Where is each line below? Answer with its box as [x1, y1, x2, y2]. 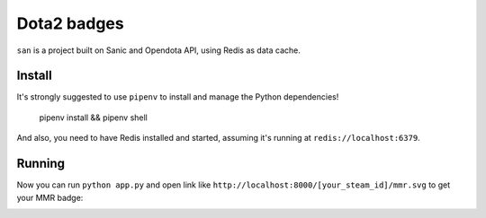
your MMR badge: [16, 192, 84, 203]
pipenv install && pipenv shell [39, 112, 148, 123]
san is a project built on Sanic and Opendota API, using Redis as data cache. [16, 45, 301, 56]
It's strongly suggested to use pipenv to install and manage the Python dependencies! [16, 92, 339, 102]
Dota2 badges [16, 13, 125, 33]
